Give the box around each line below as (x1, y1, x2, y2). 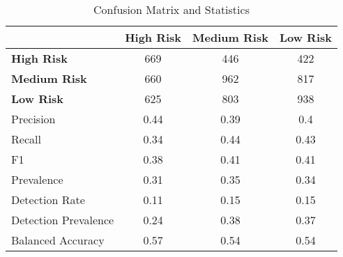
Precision (11, 111, 56, 127)
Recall (11, 131, 41, 147)
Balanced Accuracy (11, 232, 105, 248)
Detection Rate (11, 192, 85, 208)
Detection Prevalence (11, 212, 114, 228)
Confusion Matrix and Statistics (93, 1, 250, 17)
